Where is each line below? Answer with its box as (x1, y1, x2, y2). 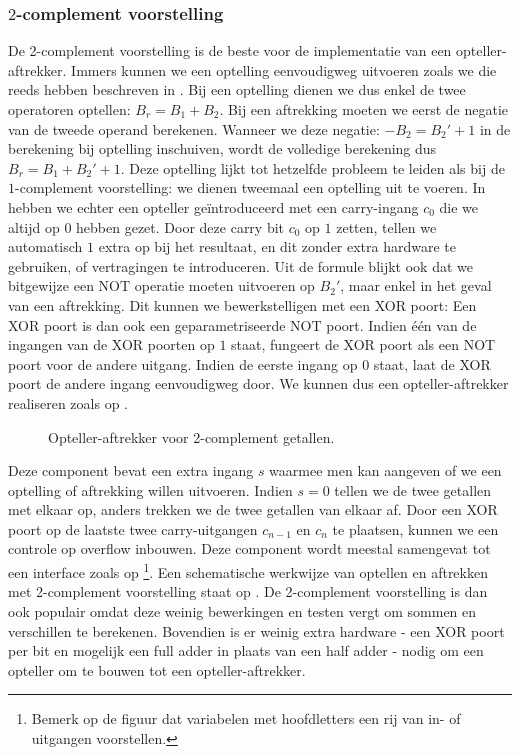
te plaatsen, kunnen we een (332, 518, 499, 539)
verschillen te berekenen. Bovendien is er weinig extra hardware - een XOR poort (8, 620, 505, 641)
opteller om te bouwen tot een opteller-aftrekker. (8, 659, 306, 680)
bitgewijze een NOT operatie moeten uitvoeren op (8, 275, 315, 296)
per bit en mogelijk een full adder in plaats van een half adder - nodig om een (8, 640, 484, 661)
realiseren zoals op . (8, 392, 128, 413)
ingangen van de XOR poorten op (8, 334, 215, 355)
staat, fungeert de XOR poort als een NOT (231, 334, 496, 355)
